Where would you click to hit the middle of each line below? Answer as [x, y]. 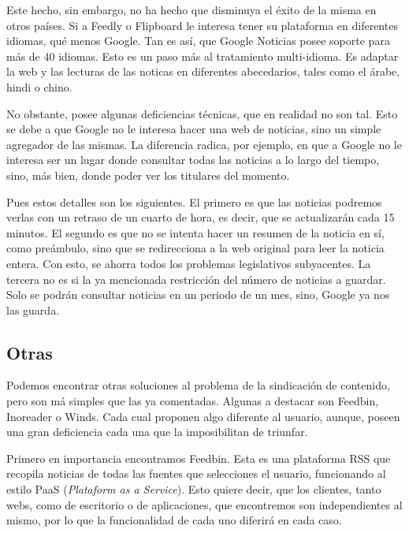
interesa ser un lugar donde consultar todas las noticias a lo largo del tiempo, [193, 160]
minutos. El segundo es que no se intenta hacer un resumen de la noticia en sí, [195, 232]
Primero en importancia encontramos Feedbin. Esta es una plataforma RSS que [199, 458]
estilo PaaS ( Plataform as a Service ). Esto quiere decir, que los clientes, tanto [194, 489]
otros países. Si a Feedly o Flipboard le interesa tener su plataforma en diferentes [202, 25]
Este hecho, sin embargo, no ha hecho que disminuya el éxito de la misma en [191, 9]
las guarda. [33, 309]
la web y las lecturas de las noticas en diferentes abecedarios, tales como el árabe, [203, 71]
